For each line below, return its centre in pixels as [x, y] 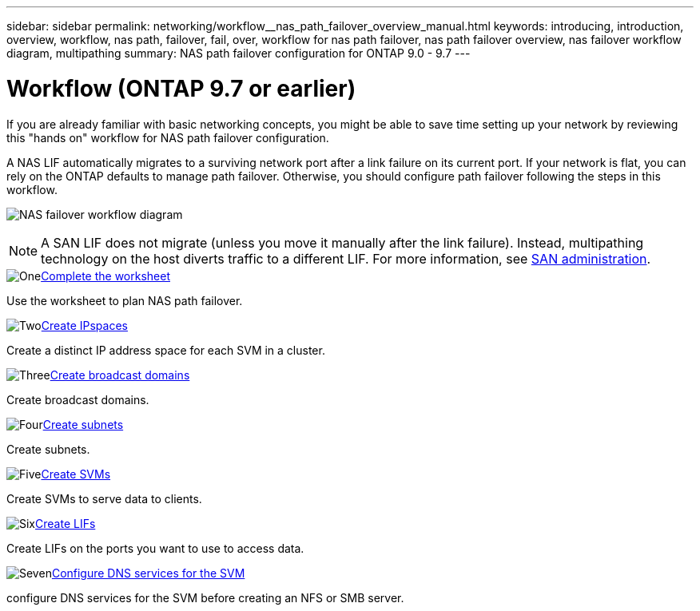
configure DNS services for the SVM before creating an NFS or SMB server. [205, 597]
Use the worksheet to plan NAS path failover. [125, 300]
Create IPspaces [84, 325]
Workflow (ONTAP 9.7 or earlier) [181, 88]
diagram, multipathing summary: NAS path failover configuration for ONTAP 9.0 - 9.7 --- [239, 53]
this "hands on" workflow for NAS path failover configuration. [168, 137]
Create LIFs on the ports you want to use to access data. [155, 548]
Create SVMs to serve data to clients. [104, 498]
